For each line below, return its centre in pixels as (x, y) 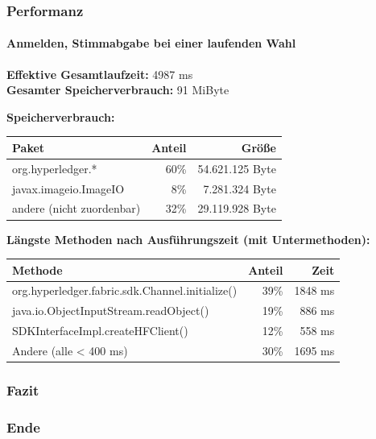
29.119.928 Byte (237, 208)
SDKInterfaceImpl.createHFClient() (100, 331)
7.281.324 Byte (240, 188)
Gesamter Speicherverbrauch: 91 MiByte (118, 90)
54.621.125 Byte (237, 168)
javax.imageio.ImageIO (68, 188)
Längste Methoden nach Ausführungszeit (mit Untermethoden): (188, 239)
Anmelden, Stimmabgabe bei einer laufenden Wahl (151, 43)
